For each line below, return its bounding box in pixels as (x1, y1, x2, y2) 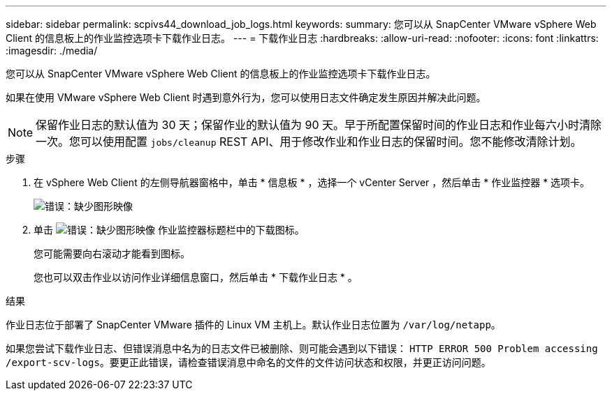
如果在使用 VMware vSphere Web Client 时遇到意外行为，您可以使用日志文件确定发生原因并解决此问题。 (6, 91, 486, 103)
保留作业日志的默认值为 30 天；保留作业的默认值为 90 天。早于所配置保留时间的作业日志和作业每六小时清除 (36, 118, 602, 132)
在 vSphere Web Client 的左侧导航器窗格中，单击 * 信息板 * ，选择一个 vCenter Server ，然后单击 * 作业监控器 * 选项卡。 (34, 176, 590, 188)
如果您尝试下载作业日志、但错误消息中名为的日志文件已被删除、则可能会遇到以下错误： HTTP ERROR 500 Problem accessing (6, 342, 598, 354)
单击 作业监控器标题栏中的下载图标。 (34, 224, 305, 236)
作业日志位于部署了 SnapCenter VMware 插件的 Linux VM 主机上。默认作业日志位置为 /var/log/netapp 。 (6, 319, 501, 330)
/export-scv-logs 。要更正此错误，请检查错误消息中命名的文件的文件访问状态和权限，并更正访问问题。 (6, 356, 491, 368)
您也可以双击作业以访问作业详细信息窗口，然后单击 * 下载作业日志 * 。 (34, 271, 358, 283)
